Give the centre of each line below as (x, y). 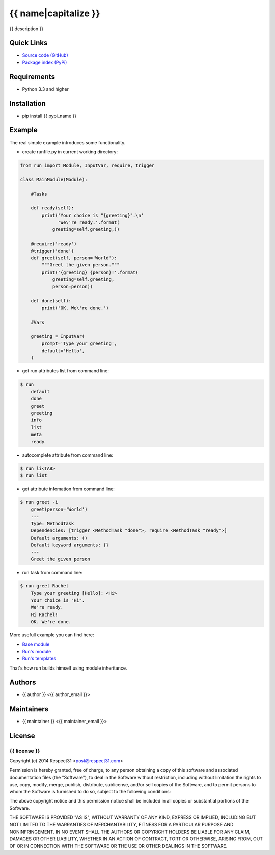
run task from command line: (52, 573)
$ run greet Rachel (44, 586)
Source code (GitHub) (45, 55)
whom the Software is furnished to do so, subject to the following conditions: (90, 792)
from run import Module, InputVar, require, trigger (87, 165)
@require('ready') (54, 244)
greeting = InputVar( (58, 337)
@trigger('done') (52, 251)
